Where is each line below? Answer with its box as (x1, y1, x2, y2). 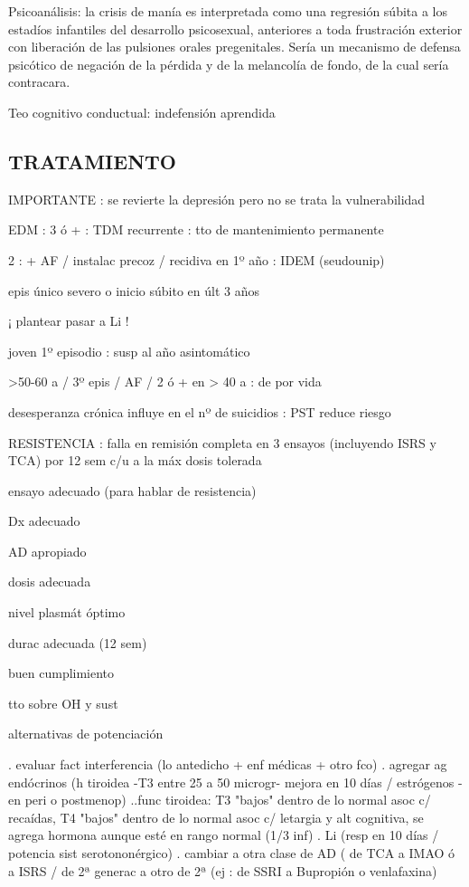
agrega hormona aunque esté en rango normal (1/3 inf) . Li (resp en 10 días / (8, 825, 439, 844)
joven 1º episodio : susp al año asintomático (8, 341, 250, 360)
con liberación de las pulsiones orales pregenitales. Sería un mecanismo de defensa (8, 37, 461, 56)
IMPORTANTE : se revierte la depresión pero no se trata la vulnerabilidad (8, 189, 426, 208)
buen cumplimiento (8, 663, 115, 682)
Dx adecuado (8, 511, 80, 530)
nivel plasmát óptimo (8, 603, 126, 622)
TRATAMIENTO (8, 147, 176, 175)
